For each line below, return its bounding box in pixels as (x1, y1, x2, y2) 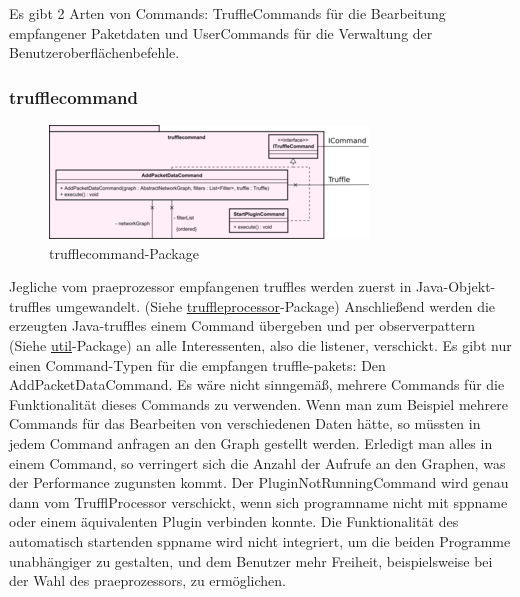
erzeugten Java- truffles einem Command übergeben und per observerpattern (9, 315, 476, 336)
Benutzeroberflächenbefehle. (9, 42, 180, 63)
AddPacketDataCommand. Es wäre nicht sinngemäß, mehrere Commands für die (9, 374, 505, 395)
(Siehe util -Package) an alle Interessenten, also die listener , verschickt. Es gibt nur (9, 334, 512, 355)
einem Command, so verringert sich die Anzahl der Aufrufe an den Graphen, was (9, 452, 506, 473)
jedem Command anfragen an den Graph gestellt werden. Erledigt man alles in (9, 432, 493, 453)
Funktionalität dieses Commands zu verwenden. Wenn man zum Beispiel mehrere (9, 393, 508, 414)
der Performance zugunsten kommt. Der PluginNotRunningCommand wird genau (9, 472, 509, 493)
